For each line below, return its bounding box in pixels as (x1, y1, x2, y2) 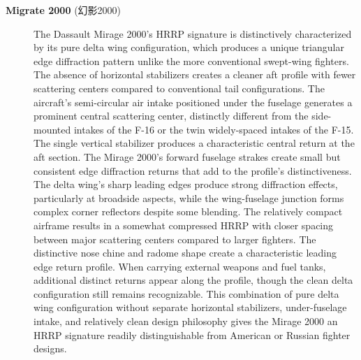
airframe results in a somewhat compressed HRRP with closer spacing (34, 217, 334, 232)
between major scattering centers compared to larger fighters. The (34, 231, 316, 246)
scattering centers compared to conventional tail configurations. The (34, 80, 325, 95)
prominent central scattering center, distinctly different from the (34, 108, 309, 123)
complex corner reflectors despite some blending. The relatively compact (34, 204, 343, 219)
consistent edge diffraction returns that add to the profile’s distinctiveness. (34, 163, 352, 178)
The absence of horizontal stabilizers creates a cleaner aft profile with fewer (34, 67, 356, 82)
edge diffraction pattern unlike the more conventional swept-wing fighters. (34, 53, 349, 68)
